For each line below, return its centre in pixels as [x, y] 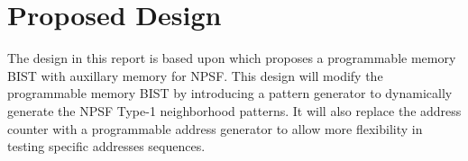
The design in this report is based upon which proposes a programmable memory [232, 58]
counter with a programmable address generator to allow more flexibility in [215, 128]
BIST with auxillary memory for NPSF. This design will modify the [195, 75]
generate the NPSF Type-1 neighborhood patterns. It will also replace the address [234, 110]
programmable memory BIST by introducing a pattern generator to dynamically [230, 93]
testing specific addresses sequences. [106, 146]
